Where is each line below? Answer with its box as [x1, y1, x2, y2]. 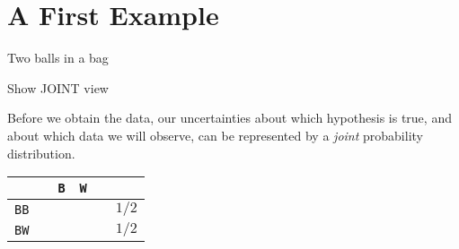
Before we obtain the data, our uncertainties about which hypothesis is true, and [7, 108, 452, 127]
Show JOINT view [7, 78, 109, 97]
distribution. [7, 143, 75, 162]
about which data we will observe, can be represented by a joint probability [7, 125, 423, 144]
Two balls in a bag [7, 48, 109, 67]
